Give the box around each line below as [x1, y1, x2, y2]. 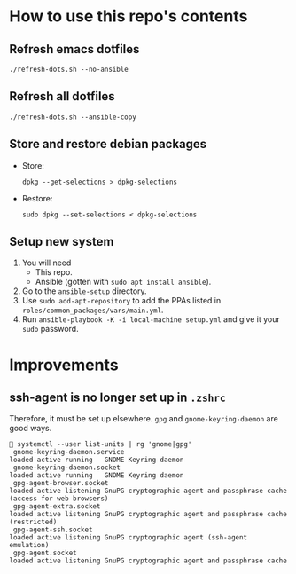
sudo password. [21, 324, 79, 334]
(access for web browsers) [9, 494, 109, 503]
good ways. [9, 423, 52, 434]
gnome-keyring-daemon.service [12, 448, 125, 457]
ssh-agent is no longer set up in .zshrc [9, 390, 226, 405]
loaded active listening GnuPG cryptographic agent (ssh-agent [9, 533, 248, 542]
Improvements [9, 355, 119, 374]
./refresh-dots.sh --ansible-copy [9, 113, 137, 122]
